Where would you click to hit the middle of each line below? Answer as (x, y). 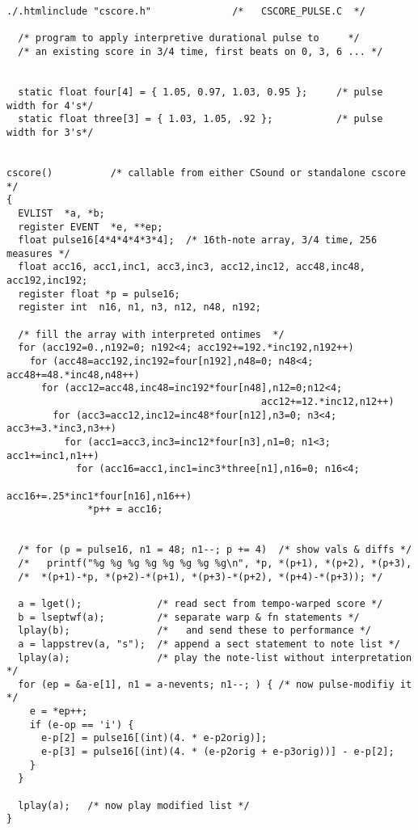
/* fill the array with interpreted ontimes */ (151, 334)
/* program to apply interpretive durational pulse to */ (189, 38)
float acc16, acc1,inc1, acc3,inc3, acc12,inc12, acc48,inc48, (192, 267)
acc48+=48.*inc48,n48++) (73, 375)
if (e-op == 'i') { (82, 725)
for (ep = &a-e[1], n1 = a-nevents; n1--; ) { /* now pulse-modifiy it (215, 684)
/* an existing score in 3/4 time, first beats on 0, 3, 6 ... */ (201, 51)
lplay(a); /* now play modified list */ (134, 805)
